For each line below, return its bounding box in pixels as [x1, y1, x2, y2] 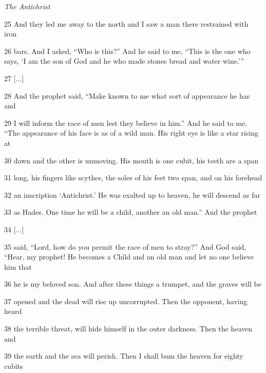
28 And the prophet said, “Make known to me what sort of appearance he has [4, 90, 250, 101]
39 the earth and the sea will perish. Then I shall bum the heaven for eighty [4, 350, 243, 361]
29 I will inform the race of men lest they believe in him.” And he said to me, [4, 117, 248, 128]
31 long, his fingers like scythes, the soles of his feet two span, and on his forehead [4, 172, 262, 183]
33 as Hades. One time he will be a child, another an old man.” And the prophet [4, 207, 257, 217]
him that [4, 261, 32, 272]
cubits [4, 360, 23, 371]
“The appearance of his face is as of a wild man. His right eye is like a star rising [4, 127, 258, 138]
